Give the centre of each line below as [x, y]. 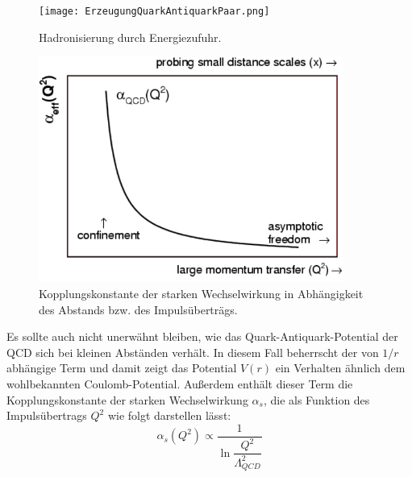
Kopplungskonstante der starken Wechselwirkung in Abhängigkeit [201, 293]
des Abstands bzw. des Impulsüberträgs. [138, 309]
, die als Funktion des [316, 399]
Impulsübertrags [47, 415]
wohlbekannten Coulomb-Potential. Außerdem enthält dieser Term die [180, 383]
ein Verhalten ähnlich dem [340, 368]
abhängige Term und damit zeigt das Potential [122, 368]
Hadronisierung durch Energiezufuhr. [130, 37]
